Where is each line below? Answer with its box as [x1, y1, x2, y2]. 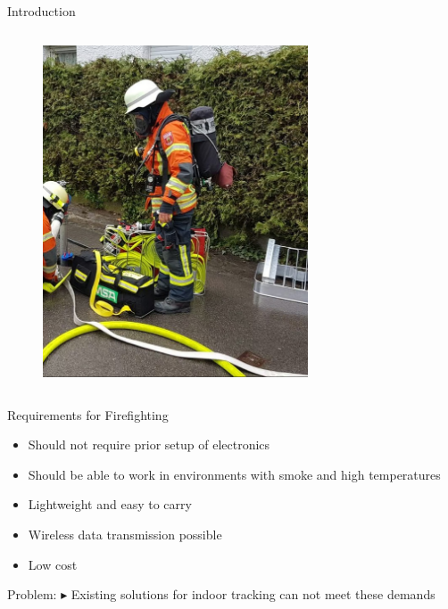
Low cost [28, 555, 78, 573]
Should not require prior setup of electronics [28, 435, 270, 454]
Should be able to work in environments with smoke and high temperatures [28, 465, 441, 483]
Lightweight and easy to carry [28, 495, 192, 514]
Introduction [7, 2, 76, 20]
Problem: [7, 585, 57, 604]
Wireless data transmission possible [28, 525, 222, 544]
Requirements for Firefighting [7, 405, 169, 424]
